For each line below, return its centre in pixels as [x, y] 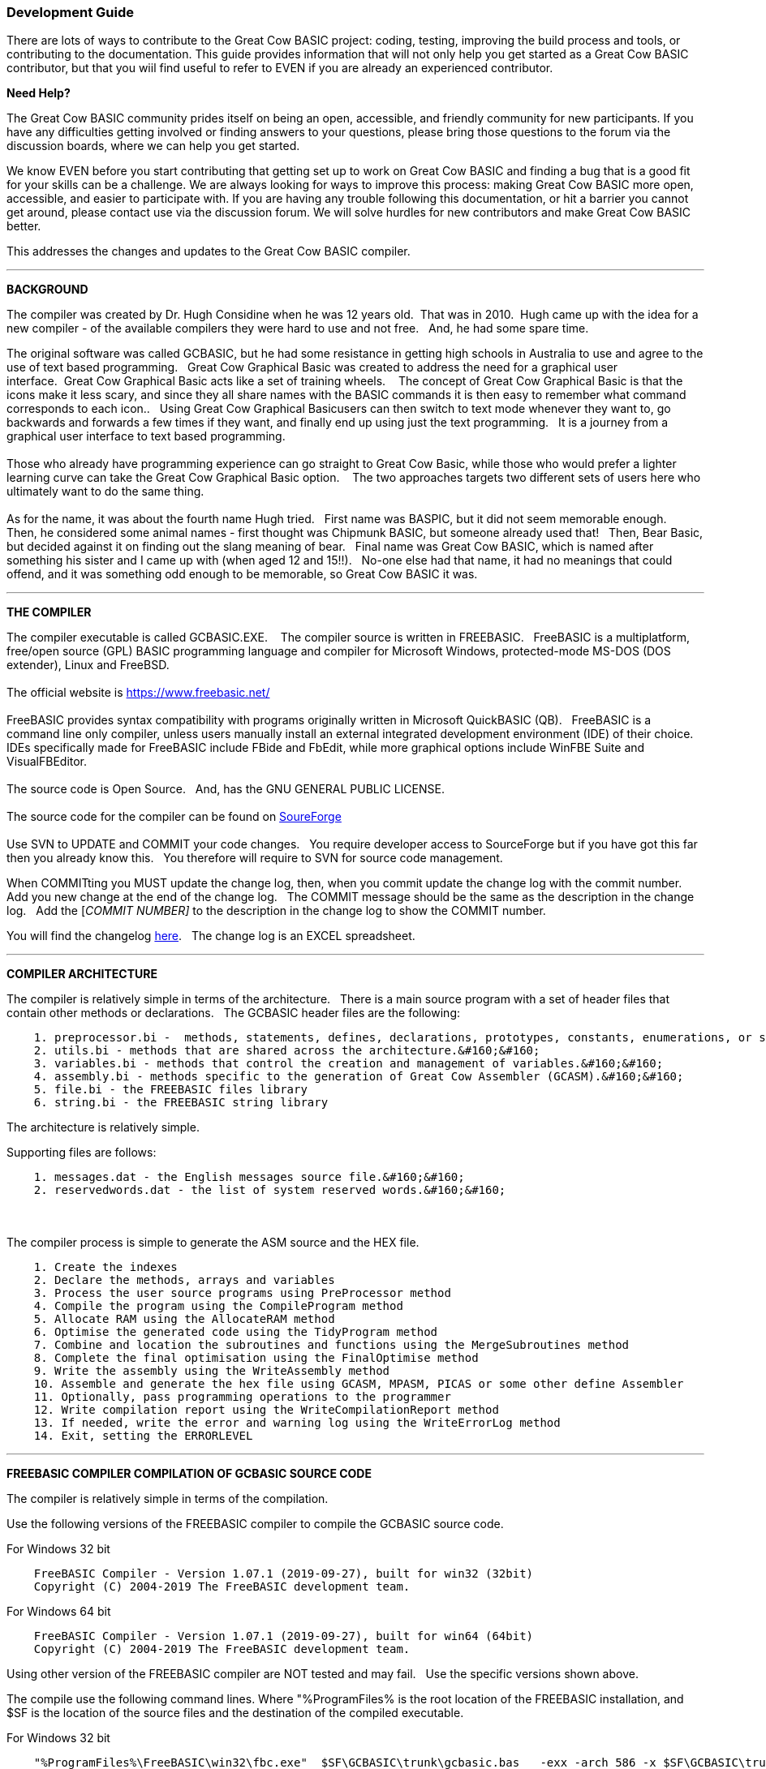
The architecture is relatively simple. [103, 1127]
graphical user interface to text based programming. [146, 436]
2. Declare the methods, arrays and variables [184, 1280]
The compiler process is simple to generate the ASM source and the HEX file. [213, 1243]
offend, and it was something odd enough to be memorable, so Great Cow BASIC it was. [242, 574]
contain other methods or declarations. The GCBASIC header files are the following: [233, 1013]
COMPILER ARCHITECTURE [82, 974]
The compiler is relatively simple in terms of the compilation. [168, 1499]
